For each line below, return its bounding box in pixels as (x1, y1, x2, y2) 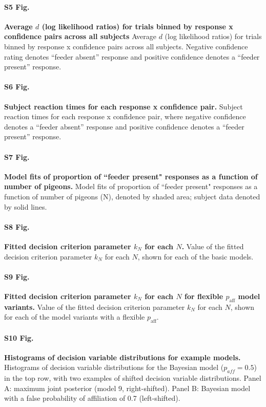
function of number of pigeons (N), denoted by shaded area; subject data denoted (4, 191, 260, 201)
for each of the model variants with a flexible (4, 311, 145, 322)
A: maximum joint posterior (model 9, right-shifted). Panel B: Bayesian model (4, 382, 251, 393)
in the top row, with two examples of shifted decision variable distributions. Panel (4, 373, 261, 383)
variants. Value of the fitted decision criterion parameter (4, 301, 185, 312)
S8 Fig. (4, 221, 30, 232)
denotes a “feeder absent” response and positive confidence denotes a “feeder (4, 121, 244, 132)
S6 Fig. (4, 81, 30, 92)
